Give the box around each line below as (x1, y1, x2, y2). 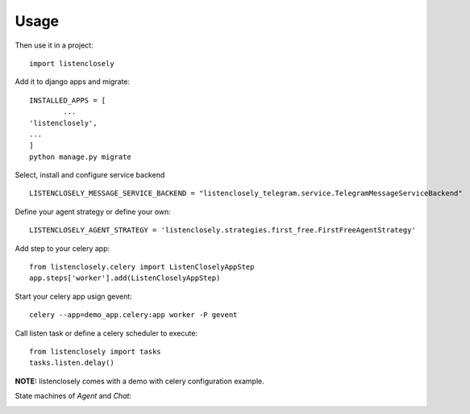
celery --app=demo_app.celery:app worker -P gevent (29, 311, 238, 320)
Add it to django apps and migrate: (15, 77, 131, 86)
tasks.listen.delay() (29, 358, 114, 367)
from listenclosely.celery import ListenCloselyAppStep (29, 262, 255, 272)
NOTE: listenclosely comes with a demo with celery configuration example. (15, 376, 265, 386)
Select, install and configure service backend (15, 170, 165, 180)
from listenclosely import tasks (29, 347, 161, 356)
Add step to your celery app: (15, 243, 110, 253)
